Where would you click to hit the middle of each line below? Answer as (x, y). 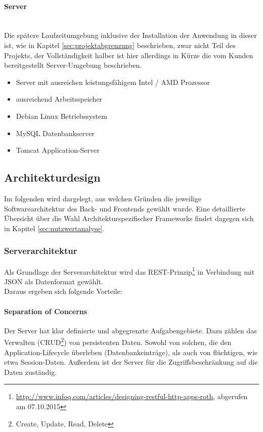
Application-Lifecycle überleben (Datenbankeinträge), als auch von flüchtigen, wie (131, 352)
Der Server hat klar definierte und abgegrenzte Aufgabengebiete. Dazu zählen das (130, 330)
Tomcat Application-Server (58, 150)
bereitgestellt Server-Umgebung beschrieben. (73, 65)
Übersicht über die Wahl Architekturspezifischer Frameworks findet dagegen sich (129, 218)
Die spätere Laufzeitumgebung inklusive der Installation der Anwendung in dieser (130, 35)
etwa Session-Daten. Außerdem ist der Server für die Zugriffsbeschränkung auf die (131, 362)
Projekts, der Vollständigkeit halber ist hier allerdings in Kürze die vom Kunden (129, 55)
